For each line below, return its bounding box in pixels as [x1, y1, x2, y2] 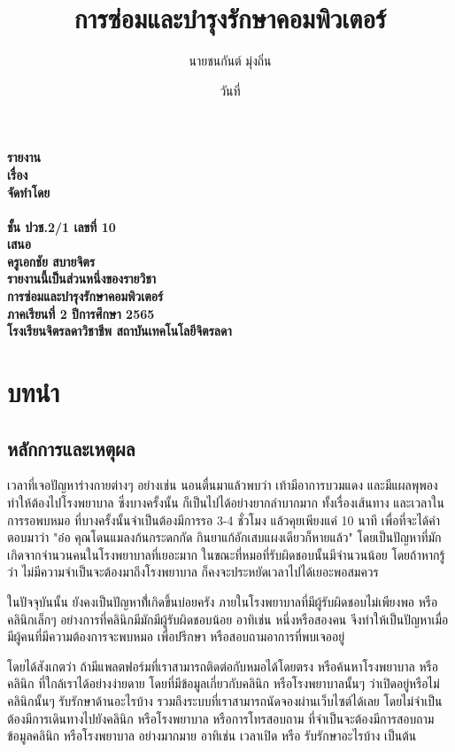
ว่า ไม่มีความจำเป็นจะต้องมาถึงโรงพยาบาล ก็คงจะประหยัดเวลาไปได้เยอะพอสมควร [7, 562, 379, 581]
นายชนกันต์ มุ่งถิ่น [189, 51, 272, 70]
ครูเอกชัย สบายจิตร [7, 252, 96, 270]
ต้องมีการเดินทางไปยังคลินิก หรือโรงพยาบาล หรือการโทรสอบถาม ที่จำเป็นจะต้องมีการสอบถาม [7, 709, 435, 727]
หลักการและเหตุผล [7, 434, 135, 461]
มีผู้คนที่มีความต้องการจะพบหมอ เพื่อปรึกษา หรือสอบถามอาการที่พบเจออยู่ [7, 627, 345, 646]
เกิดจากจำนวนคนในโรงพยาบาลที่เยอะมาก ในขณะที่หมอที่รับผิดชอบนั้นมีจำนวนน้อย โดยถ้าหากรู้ [7, 545, 445, 563]
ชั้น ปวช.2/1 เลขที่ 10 [7, 217, 116, 236]
